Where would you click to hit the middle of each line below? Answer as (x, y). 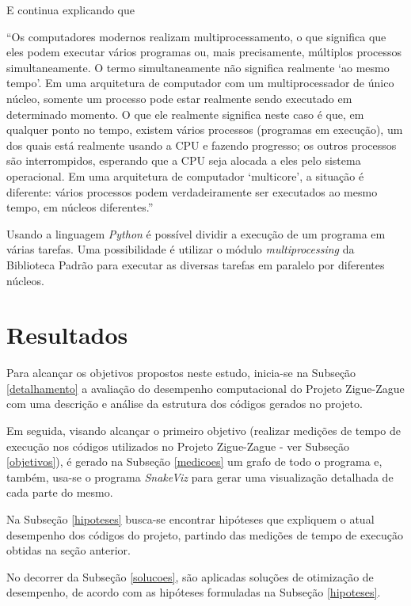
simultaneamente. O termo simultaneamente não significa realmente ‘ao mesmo (198, 67)
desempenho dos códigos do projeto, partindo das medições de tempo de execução (205, 534)
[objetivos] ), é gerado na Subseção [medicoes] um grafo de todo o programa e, (194, 461)
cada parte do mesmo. (60, 492)
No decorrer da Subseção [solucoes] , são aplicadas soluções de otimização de (190, 576)
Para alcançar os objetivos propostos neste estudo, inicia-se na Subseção (181, 373)
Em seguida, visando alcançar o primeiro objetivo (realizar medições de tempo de (204, 430)
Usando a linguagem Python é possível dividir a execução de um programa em (196, 233)
